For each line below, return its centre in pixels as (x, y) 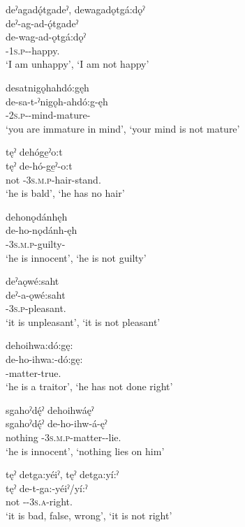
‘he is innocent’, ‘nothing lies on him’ (85, 451)
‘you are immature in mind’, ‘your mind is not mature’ (123, 128)
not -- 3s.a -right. (39, 502)
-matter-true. (34, 372)
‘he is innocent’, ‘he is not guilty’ (76, 257)
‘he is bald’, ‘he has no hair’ (65, 193)
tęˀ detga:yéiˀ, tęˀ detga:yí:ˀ (62, 474)
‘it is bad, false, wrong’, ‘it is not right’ (89, 515)
